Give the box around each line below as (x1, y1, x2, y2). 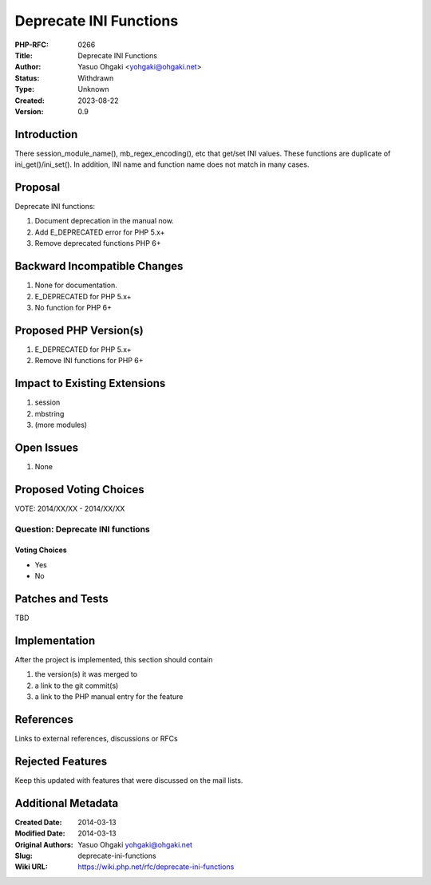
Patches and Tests (14, 591, 109, 606)
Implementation (14, 634, 96, 647)
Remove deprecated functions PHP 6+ (34, 239, 161, 248)
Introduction (14, 128, 78, 141)
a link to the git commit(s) (34, 681, 119, 690)
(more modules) (34, 420, 88, 429)
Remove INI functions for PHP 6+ (34, 356, 144, 365)
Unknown (77, 85, 109, 94)
